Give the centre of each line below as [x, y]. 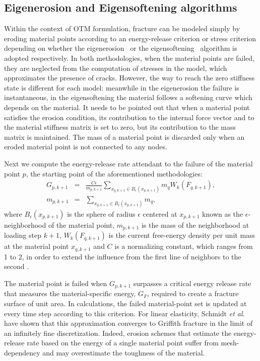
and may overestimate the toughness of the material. [124, 352]
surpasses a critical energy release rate [192, 283]
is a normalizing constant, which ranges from [184, 246]
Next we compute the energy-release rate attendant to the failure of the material [128, 163]
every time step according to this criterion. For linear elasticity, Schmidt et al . [124, 313]
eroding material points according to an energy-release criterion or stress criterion [130, 38]
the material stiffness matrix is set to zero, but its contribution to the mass [120, 127]
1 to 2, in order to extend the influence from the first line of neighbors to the [123, 256]
